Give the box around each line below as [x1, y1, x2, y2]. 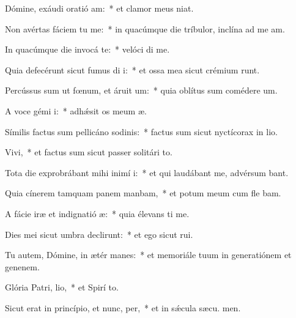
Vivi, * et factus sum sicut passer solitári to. [5, 146, 172, 158]
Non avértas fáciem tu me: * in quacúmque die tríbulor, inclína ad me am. [5, 22, 285, 35]
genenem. [5, 260, 40, 273]
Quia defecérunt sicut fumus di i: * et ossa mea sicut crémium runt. [5, 63, 260, 76]
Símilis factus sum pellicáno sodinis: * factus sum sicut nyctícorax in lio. [5, 125, 278, 138]
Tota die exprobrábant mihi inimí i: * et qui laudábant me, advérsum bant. [5, 166, 289, 179]
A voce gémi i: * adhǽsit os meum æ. [5, 104, 147, 117]
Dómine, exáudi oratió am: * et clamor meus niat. [5, 2, 194, 14]
